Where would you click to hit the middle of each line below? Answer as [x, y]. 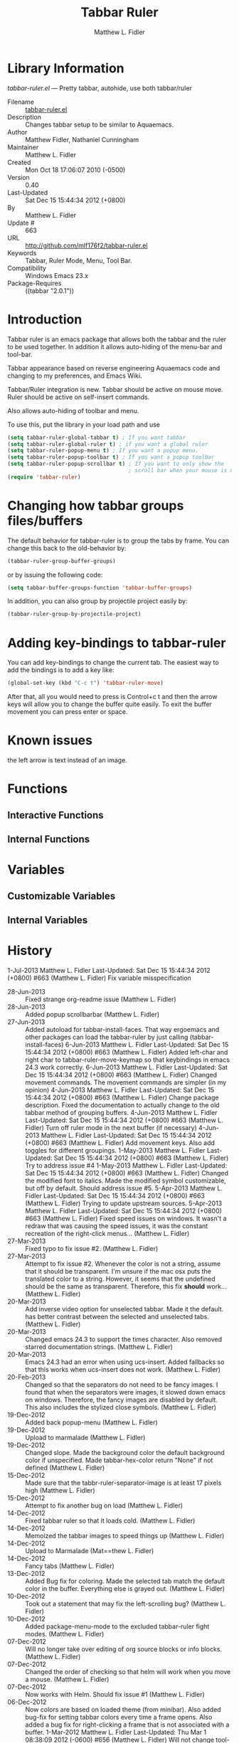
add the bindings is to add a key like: [61, 670]
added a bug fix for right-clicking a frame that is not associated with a [127, 1725]
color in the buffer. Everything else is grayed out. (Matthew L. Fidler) [125, 1588]
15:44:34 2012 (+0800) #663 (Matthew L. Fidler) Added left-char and [127, 1052]
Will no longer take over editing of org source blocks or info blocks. [124, 1649]
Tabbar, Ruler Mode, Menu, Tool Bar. [79, 260]
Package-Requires [34, 283]
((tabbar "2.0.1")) [50, 290]
